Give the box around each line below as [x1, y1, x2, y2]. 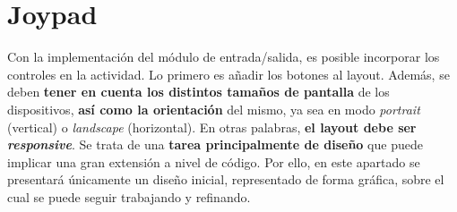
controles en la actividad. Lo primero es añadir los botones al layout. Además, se [7, 64, 450, 83]
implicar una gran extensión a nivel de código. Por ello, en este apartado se [7, 152, 420, 171]
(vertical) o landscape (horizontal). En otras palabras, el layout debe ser [7, 117, 417, 136]
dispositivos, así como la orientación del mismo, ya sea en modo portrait [7, 99, 420, 118]
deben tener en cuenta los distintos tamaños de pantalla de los [7, 82, 390, 101]
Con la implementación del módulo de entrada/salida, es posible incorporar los [7, 47, 440, 66]
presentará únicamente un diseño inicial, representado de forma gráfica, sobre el [7, 170, 444, 189]
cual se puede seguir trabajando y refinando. [7, 187, 251, 206]
